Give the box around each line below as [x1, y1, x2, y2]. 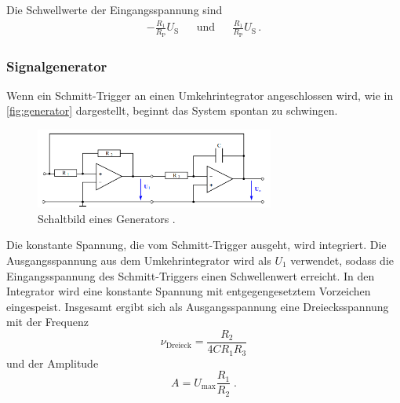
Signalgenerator [6, 56, 107, 75]
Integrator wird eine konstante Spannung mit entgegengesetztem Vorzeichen [6, 283, 371, 299]
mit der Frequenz [6, 313, 89, 330]
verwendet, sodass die [290, 252, 395, 269]
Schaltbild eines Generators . [38, 210, 176, 226]
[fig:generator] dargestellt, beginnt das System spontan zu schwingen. [6, 102, 338, 119]
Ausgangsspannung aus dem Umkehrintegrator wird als [6, 252, 271, 269]
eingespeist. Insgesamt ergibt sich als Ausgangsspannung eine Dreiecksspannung [6, 298, 389, 314]
